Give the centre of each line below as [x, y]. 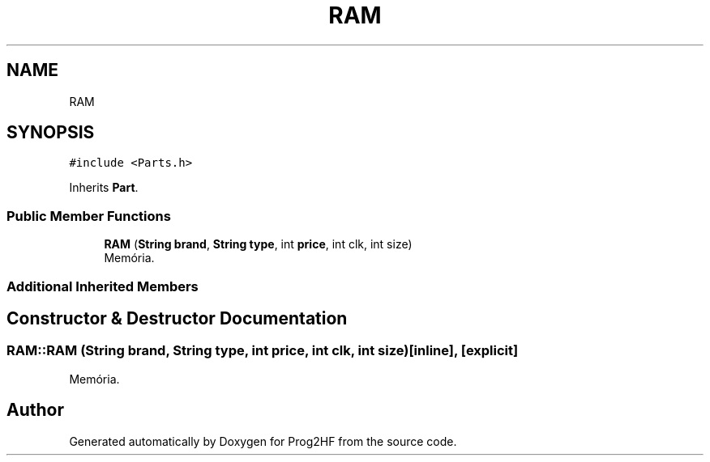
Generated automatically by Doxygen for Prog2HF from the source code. [263, 441]
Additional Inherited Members [103, 286]
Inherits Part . [104, 188]
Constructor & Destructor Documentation [177, 318]
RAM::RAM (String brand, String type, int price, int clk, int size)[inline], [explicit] [263, 351]
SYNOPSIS [51, 133]
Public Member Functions [89, 216]
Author [35, 410]
